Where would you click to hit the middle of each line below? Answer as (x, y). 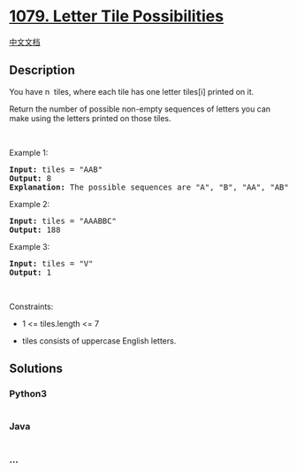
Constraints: (31, 306)
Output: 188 (35, 229)
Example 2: (30, 204)
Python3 (28, 394)
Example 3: (30, 246)
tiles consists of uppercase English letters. (99, 340)
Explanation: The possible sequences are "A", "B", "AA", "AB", (152, 187)
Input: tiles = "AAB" (56, 169)
